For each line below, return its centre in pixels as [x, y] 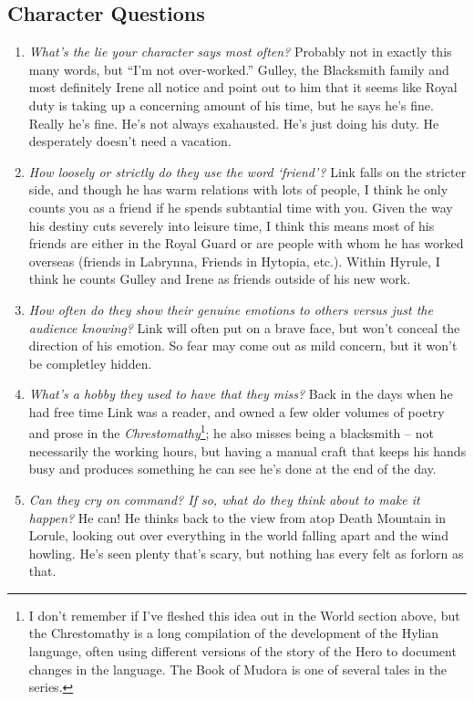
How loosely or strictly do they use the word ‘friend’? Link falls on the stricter [247, 171]
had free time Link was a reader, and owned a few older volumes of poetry [237, 411]
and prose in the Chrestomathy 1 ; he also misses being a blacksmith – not [231, 432]
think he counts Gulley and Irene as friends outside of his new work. [220, 279]
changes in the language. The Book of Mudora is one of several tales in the [238, 669]
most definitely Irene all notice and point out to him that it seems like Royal [243, 87]
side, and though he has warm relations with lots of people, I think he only [238, 189]
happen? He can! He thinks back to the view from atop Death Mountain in [237, 517]
